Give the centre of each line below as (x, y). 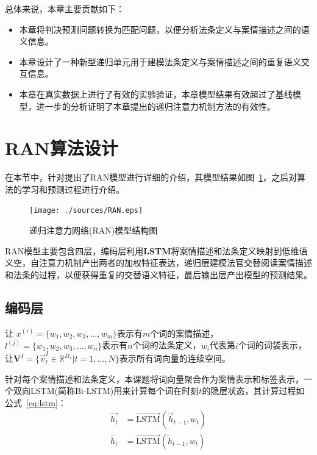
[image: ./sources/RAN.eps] (86, 211)
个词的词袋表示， (272, 345)
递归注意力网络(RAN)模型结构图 (94, 230)
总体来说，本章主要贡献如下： (65, 9)
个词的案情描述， (184, 333)
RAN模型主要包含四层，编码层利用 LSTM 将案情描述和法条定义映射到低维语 (156, 250)
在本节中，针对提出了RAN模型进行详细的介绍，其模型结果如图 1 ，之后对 (151, 177)
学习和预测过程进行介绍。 (73, 189)
